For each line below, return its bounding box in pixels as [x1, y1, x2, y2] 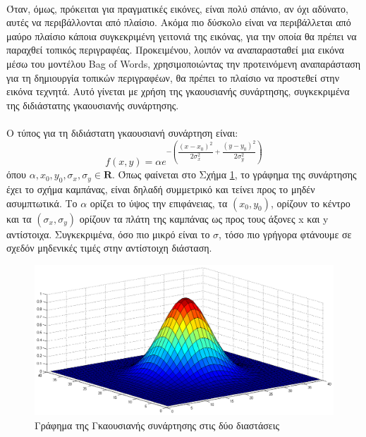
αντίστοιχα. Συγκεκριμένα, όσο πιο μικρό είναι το [6, 226, 210, 241]
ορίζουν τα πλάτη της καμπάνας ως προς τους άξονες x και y [79, 211, 329, 226]
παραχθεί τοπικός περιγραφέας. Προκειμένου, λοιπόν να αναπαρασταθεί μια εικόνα [6, 42, 344, 57]
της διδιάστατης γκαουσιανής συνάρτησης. [6, 97, 179, 112]
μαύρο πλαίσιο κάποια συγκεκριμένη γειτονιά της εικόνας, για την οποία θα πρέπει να [6, 28, 357, 43]
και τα [6, 211, 32, 226]
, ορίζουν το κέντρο [270, 195, 350, 210]
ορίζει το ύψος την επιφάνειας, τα [90, 195, 228, 210]
